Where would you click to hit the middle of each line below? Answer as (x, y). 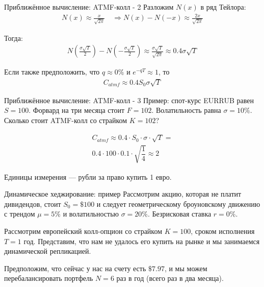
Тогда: (14, 38)
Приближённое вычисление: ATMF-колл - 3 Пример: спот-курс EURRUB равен (129, 100)
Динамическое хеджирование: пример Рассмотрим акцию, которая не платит (123, 194)
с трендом (20, 214)
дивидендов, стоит (33, 204)
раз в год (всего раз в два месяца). (170, 278)
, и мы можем (186, 268)
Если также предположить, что (52, 72)
